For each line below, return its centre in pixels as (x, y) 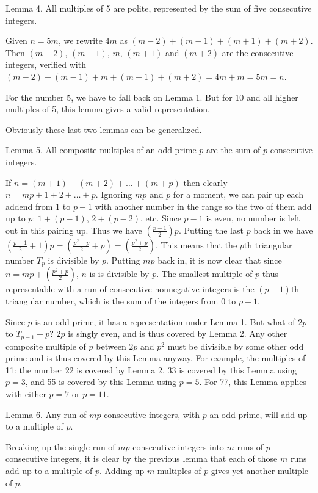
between (111, 346)
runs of (250, 446)
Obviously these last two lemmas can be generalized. (104, 129)
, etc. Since (161, 218)
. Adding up (122, 470)
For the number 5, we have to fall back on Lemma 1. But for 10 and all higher (152, 97)
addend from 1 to (38, 206)
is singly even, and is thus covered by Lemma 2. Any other (178, 333)
